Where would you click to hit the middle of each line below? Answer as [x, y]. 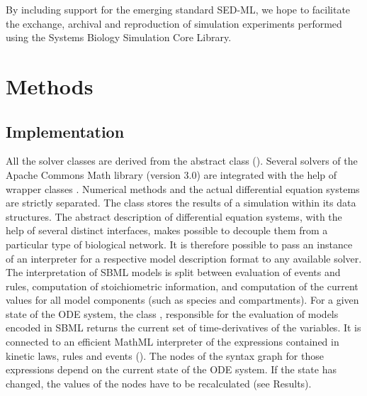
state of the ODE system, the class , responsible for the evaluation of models [172, 313]
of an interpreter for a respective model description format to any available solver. [184, 258]
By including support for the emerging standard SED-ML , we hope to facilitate [178, 9]
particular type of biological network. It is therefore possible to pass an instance [179, 244]
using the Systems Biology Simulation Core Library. [119, 37]
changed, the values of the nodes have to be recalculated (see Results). [159, 383]
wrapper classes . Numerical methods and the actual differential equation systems [183, 188]
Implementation [65, 131]
